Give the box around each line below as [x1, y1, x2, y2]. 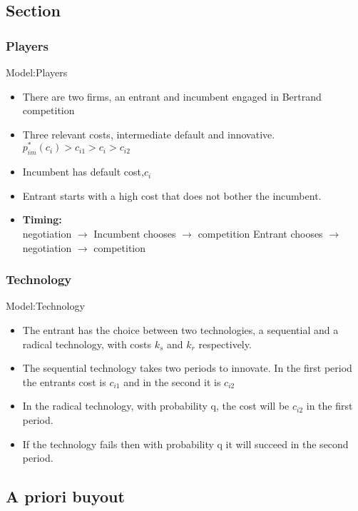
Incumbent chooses [93, 226, 176, 241]
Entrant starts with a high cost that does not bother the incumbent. [22, 188, 322, 203]
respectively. [198, 336, 252, 351]
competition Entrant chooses [198, 226, 323, 241]
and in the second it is [123, 374, 221, 389]
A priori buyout [6, 485, 125, 507]
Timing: [22, 212, 62, 227]
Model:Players [6, 65, 68, 79]
